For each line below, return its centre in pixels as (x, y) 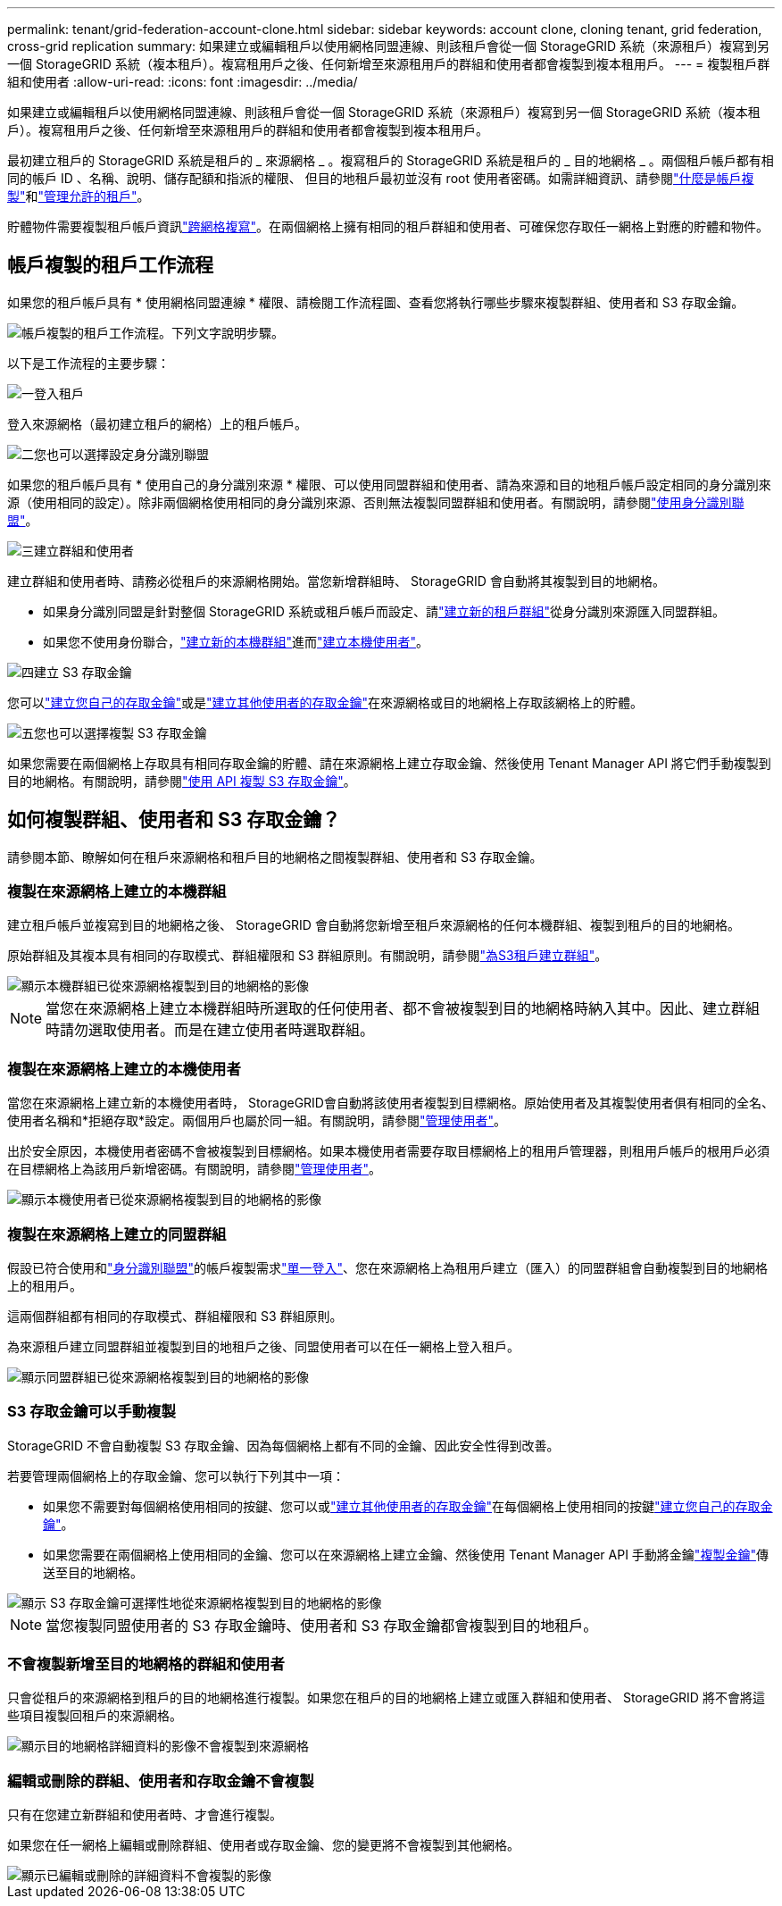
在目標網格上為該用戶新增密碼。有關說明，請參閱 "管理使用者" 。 (195, 1169)
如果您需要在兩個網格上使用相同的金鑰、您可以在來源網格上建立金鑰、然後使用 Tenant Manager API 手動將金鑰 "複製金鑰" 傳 (406, 1554)
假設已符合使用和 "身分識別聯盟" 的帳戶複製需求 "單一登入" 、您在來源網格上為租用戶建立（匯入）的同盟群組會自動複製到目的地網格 (388, 1267)
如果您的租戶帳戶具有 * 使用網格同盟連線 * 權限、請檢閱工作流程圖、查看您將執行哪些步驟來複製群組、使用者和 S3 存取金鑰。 (376, 302)
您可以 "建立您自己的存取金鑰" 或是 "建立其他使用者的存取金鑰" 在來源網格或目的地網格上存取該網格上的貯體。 (325, 702)
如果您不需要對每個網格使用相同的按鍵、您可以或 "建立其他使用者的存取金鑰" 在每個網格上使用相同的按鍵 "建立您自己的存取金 (408, 1506)
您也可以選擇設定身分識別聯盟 (121, 454)
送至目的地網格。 (93, 1572)
